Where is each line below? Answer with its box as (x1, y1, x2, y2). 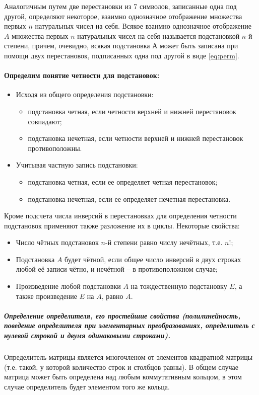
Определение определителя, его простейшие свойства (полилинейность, (4, 310, 241, 321)
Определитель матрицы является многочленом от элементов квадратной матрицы (4, 352, 253, 362)
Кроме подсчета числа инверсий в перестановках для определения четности (4, 210, 237, 221)
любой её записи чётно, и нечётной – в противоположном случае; (16, 264, 218, 274)
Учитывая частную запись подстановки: (16, 160, 138, 170)
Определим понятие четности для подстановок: (4, 70, 160, 81)
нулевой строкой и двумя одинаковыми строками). (4, 330, 171, 341)
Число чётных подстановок (16, 237, 99, 248)
